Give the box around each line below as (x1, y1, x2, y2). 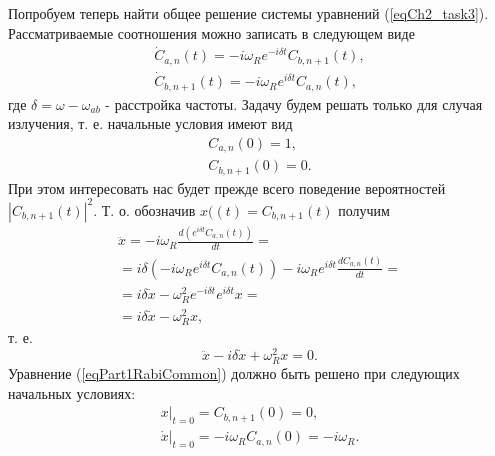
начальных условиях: (8, 382, 136, 403)
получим (338, 199, 390, 220)
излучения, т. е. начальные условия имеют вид (8, 113, 293, 134)
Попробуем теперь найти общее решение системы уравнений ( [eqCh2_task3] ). (8, 3, 489, 23)
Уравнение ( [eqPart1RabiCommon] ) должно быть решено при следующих (8, 363, 460, 384)
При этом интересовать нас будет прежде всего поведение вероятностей (8, 177, 446, 198)
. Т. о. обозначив (93, 199, 196, 220)
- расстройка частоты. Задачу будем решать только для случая (105, 93, 483, 114)
